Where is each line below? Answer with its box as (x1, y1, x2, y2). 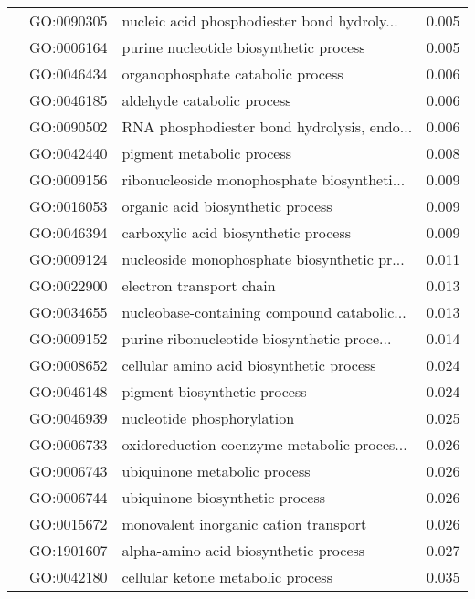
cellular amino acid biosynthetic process (121, 354, 376, 375)
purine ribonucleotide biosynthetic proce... (121, 328, 392, 349)
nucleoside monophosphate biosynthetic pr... (121, 248, 405, 269)
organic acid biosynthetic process (121, 195, 332, 216)
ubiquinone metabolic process (121, 460, 311, 481)
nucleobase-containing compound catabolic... (121, 301, 406, 322)
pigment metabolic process (121, 142, 292, 163)
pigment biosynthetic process (121, 381, 307, 402)
